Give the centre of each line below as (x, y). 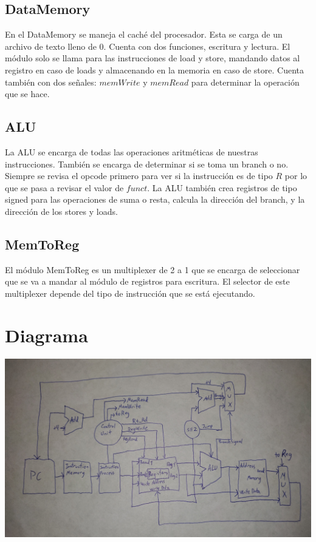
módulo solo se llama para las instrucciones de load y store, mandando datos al (153, 58)
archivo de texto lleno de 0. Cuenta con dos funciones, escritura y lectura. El (148, 46)
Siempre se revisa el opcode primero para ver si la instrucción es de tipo (139, 176)
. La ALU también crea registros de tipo (222, 187)
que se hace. (27, 94)
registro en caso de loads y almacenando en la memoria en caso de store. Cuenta (155, 69)
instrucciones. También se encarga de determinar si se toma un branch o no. (147, 164)
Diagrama (46, 335)
